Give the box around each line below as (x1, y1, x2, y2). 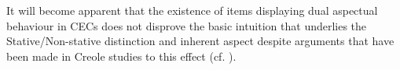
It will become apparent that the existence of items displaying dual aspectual (6, 2, 378, 18)
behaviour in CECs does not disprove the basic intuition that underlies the (6, 17, 367, 33)
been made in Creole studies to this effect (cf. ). (6, 47, 237, 64)
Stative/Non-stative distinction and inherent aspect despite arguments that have (6, 33, 394, 49)
